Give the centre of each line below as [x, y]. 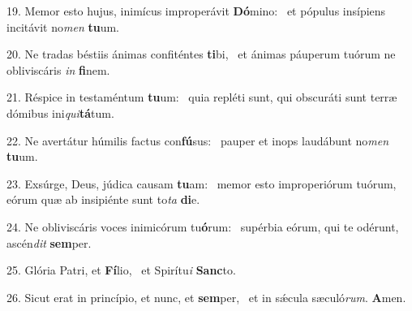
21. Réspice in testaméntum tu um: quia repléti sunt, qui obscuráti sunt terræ [202, 97]
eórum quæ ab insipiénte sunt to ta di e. [103, 199]
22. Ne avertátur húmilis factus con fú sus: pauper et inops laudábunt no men [198, 140]
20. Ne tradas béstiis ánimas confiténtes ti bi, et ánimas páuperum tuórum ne [201, 54]
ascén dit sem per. [49, 242]
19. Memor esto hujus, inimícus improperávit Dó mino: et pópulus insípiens [196, 11]
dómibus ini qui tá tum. [60, 112]
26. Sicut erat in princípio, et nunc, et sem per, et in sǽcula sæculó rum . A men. [206, 297]
